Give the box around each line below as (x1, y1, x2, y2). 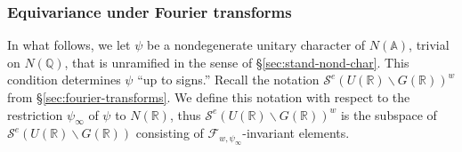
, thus (169, 105, 201, 124)
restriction (7, 105, 63, 124)
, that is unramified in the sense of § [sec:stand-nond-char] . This (64, 52, 409, 71)
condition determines (7, 70, 121, 89)
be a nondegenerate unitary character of (146, 36, 366, 54)
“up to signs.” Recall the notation (137, 70, 320, 89)
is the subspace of (340, 105, 437, 124)
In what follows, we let (7, 36, 131, 54)
